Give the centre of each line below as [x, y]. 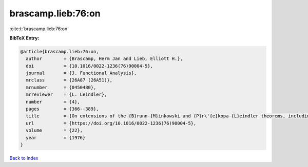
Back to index [24, 158]
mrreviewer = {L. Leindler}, [66, 95]
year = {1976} [56, 138]
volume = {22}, [54, 130]
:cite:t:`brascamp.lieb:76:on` [39, 29]
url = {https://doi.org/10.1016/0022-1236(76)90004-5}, [111, 123]
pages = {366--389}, [63, 109]
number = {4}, [53, 102]
